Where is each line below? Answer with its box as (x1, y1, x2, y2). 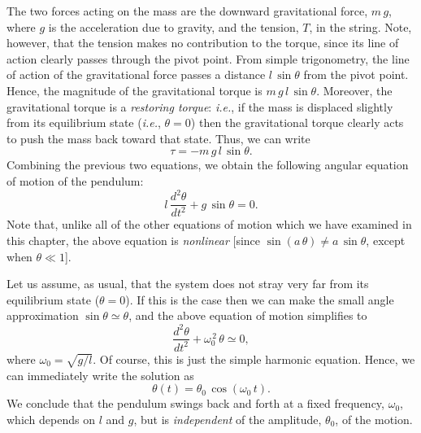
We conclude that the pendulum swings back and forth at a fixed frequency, (7, 395, 384, 412)
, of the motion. (335, 410, 413, 427)
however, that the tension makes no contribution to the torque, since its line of (7, 34, 399, 51)
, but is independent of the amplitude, (133, 410, 322, 427)
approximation (7, 307, 79, 324)
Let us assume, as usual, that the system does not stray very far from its (7, 275, 369, 292)
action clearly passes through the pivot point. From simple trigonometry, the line (7, 50, 410, 67)
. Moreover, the (316, 81, 393, 98)
